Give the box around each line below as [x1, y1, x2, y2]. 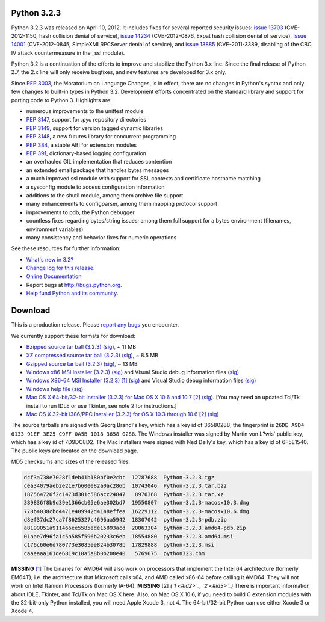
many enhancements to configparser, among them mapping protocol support [26, 200, 218, 208]
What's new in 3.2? [26, 256, 74, 263]
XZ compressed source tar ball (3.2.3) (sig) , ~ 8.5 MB [26, 352, 159, 359]
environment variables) [26, 226, 84, 233]
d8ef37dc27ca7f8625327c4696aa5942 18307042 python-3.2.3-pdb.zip [23, 516, 227, 523]
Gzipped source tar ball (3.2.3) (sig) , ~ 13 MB [26, 360, 138, 367]
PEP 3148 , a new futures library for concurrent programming [26, 133, 176, 140]
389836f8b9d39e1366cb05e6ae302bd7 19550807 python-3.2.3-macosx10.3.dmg [23, 499, 250, 507]
